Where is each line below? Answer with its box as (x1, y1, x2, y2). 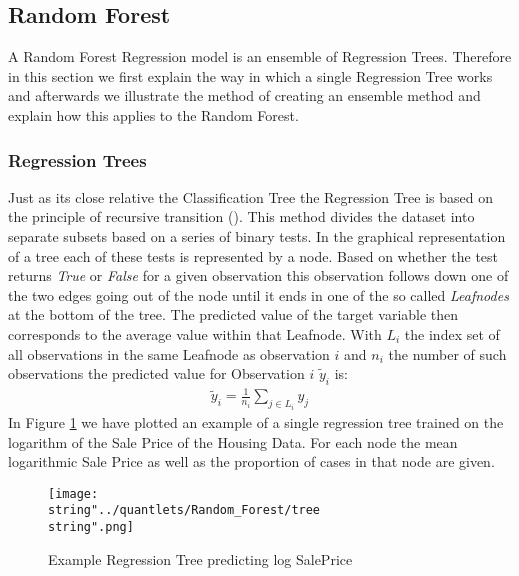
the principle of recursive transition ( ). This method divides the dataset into (8, 206, 475, 227)
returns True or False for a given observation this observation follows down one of (8, 265, 509, 286)
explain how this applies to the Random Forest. (8, 104, 299, 125)
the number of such (388, 343, 507, 364)
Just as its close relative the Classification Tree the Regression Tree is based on (8, 186, 493, 207)
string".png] (48, 520, 134, 535)
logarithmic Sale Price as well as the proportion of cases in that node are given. (8, 451, 495, 472)
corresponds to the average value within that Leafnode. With (8, 323, 382, 344)
